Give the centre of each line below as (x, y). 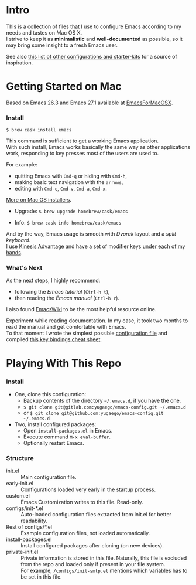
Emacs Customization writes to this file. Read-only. (82, 502)
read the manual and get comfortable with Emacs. (66, 327)
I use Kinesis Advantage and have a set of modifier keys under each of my (96, 246)
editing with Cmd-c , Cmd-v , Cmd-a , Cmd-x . (61, 189)
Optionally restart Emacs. (54, 443)
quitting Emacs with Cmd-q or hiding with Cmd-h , (71, 176)
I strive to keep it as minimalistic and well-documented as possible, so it (94, 39)
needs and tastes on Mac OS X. (44, 32)
